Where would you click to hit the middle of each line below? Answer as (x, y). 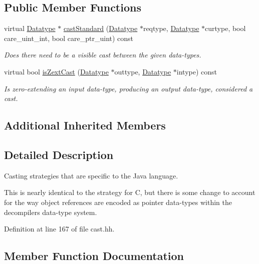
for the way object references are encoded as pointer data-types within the (118, 202)
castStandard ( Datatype (100, 28)
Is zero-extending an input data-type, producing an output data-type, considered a (128, 88)
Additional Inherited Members (85, 125)
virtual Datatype (30, 28)
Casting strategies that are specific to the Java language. (91, 175)
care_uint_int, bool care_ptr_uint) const (69, 38)
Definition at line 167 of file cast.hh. (59, 229)
